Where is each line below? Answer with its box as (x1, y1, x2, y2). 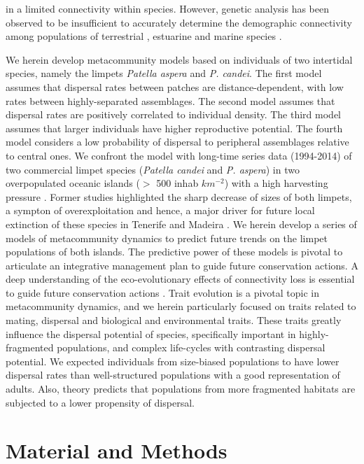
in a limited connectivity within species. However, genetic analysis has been (6, 1, 329, 15)
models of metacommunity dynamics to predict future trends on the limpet (6, 230, 328, 245)
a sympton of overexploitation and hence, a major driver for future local (6, 203, 315, 218)
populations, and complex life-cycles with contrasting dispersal (57, 340, 325, 355)
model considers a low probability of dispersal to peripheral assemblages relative (6, 134, 349, 149)
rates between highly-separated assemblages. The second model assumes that (6, 93, 335, 108)
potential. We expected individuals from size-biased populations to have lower (6, 353, 339, 368)
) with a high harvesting (224, 176, 328, 190)
